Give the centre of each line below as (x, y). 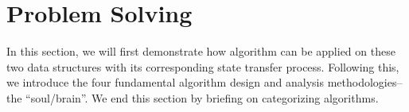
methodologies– (365, 82)
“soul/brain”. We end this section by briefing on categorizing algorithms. (202, 97)
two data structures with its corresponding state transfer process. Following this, (203, 66)
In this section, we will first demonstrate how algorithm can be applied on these (201, 51)
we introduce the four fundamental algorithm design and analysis (165, 82)
